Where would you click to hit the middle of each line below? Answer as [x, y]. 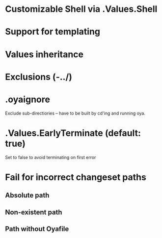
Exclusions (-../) [39, 77]
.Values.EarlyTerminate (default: [73, 133]
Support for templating [53, 32]
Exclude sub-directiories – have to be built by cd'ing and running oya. [75, 113]
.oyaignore [28, 99]
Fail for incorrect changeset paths [76, 177]
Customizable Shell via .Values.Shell [81, 9]
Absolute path [27, 195]
